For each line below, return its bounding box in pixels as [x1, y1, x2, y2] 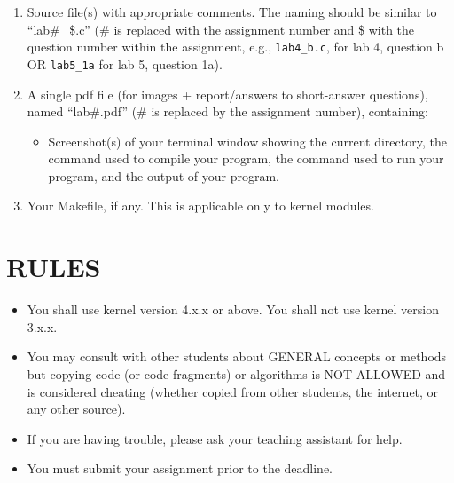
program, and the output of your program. [48, 166, 280, 185]
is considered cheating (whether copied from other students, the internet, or [27, 382, 439, 400]
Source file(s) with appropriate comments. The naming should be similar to [27, 3, 437, 20]
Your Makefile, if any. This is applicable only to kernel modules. [27, 196, 374, 215]
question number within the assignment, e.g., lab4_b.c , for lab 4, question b [27, 37, 444, 56]
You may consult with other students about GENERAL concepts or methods [27, 347, 447, 366]
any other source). [27, 400, 126, 418]
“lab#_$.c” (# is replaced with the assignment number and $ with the [27, 20, 415, 38]
